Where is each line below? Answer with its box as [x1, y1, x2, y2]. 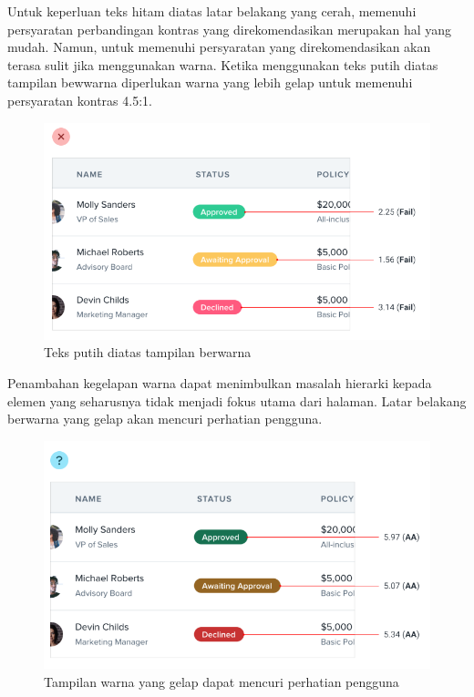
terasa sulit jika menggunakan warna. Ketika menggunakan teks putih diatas [7, 55, 438, 74]
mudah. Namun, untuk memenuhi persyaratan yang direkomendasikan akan [7, 37, 431, 56]
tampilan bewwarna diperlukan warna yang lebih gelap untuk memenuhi [7, 73, 413, 92]
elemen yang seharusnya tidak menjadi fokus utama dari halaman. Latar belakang [7, 391, 467, 410]
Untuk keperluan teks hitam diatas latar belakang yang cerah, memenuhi [7, 2, 417, 20]
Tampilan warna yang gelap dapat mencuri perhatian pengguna [44, 671, 399, 691]
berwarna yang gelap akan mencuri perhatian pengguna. [7, 409, 323, 428]
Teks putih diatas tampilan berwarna [44, 343, 252, 362]
